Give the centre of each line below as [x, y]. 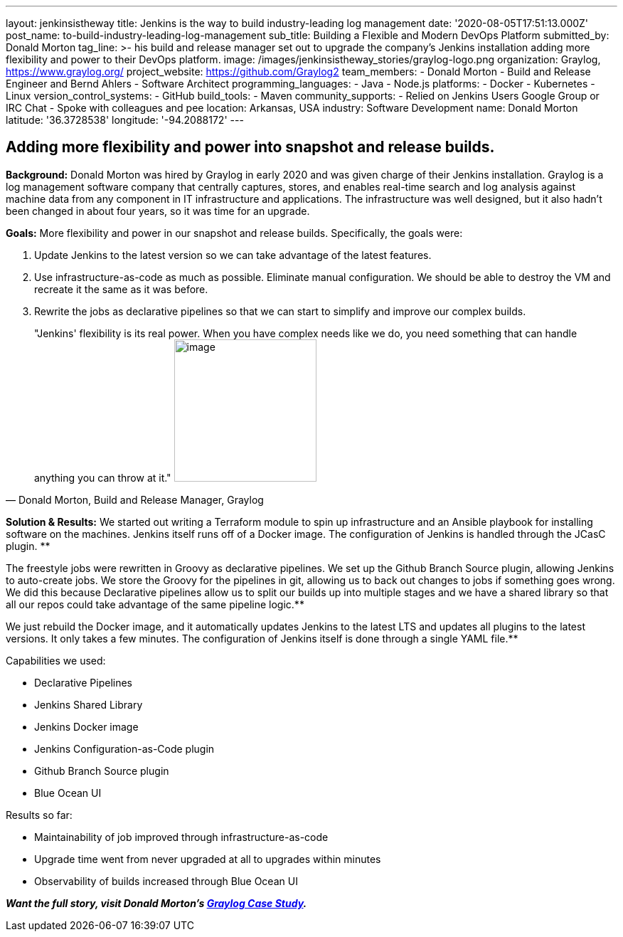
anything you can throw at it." [103, 477]
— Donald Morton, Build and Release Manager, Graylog [135, 499]
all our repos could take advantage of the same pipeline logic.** [155, 604]
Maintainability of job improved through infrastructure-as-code [181, 837]
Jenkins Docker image [86, 726]
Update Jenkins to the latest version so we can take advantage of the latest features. [233, 255]
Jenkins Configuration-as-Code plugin [124, 748]
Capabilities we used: [56, 660]
